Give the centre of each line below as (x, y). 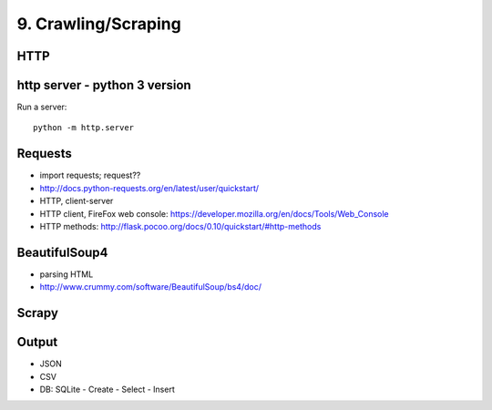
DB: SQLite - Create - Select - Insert (107, 389)
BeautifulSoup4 (62, 252)
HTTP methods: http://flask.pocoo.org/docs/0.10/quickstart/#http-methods (180, 226)
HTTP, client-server (77, 201)
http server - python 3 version (104, 85)
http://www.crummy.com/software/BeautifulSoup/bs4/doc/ (150, 287)
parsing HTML (67, 274)
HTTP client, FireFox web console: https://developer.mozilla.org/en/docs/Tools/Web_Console (214, 213)
